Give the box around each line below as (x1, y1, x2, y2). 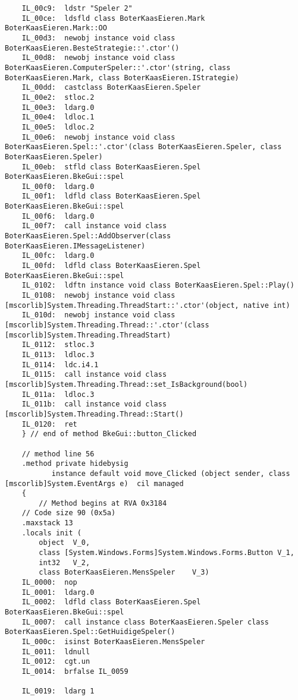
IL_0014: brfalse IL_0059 (21, 667, 128, 676)
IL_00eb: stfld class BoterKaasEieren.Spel (21, 162, 201, 171)
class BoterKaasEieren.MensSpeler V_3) (39, 568, 209, 577)
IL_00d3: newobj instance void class (21, 33, 175, 42)
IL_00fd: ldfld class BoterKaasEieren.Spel (21, 261, 201, 270)
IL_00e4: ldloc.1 (21, 113, 95, 122)
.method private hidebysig (21, 459, 128, 468)
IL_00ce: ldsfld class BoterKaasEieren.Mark (21, 14, 205, 23)
